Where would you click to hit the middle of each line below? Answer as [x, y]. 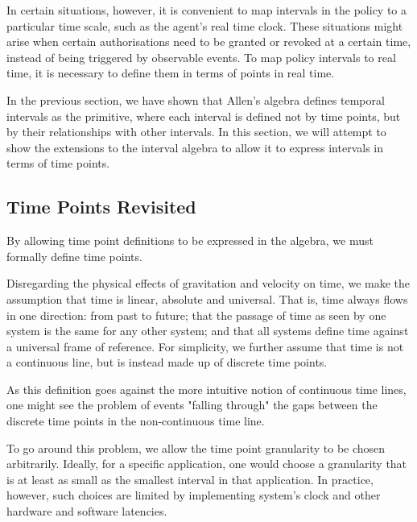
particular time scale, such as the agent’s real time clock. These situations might [205, 25]
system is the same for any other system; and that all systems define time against [208, 331]
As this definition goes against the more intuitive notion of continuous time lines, [206, 389]
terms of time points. [58, 163]
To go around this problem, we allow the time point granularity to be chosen [196, 447]
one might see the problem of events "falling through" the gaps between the [192, 405]
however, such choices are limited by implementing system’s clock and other [194, 495]
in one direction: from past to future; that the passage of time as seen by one [196, 315]
